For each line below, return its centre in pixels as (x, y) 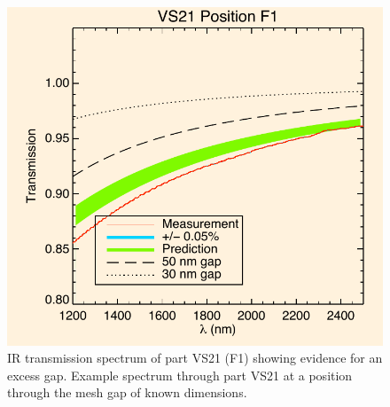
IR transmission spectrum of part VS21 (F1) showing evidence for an (195, 358)
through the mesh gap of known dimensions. (127, 392)
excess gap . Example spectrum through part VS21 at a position (180, 375)
